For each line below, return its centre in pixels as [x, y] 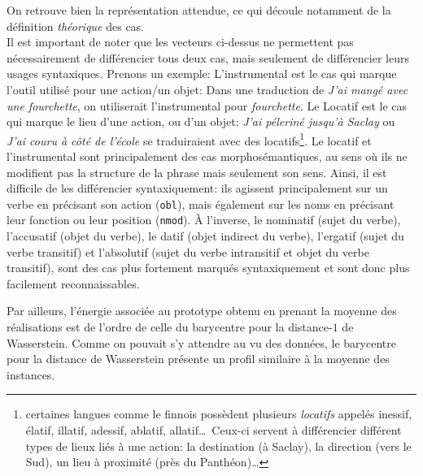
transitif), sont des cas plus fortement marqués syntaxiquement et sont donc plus [208, 268]
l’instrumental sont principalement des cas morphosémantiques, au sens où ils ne [207, 156]
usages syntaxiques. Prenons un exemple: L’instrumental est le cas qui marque [202, 74]
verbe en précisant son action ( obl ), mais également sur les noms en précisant [201, 203]
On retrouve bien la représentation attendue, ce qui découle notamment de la [199, 10]
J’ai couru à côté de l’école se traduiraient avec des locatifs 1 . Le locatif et [189, 139]
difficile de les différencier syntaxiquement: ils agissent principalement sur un [197, 188]
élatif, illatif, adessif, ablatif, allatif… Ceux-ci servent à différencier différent [214, 430]
